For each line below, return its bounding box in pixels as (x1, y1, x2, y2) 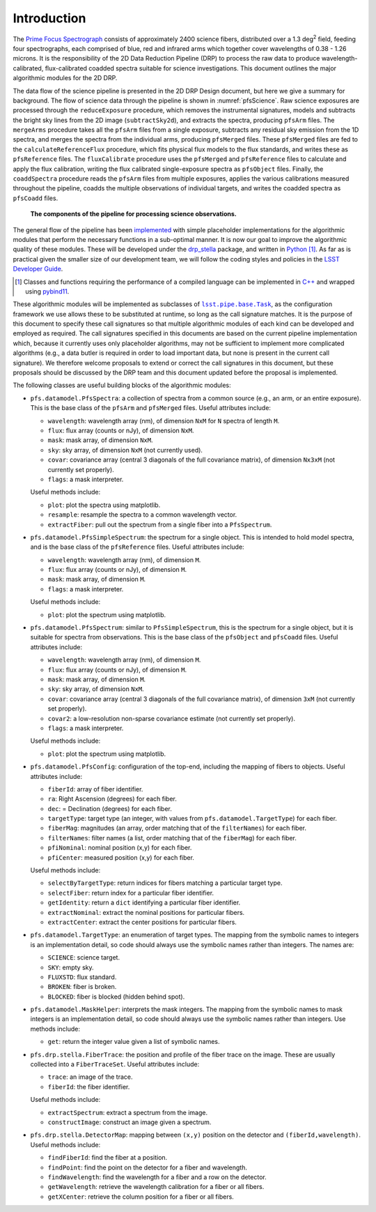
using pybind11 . (25, 287, 70, 296)
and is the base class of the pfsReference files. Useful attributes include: (30, 543, 244, 551)
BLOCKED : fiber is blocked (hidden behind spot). (47, 992, 185, 1001)
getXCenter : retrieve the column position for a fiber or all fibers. (47, 1192, 235, 1201)
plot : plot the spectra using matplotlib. (47, 501, 161, 509)
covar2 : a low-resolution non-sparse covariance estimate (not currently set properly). (47, 714, 296, 722)
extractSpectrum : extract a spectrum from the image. (47, 1108, 208, 1116)
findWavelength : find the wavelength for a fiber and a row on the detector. (47, 1172, 267, 1181)
